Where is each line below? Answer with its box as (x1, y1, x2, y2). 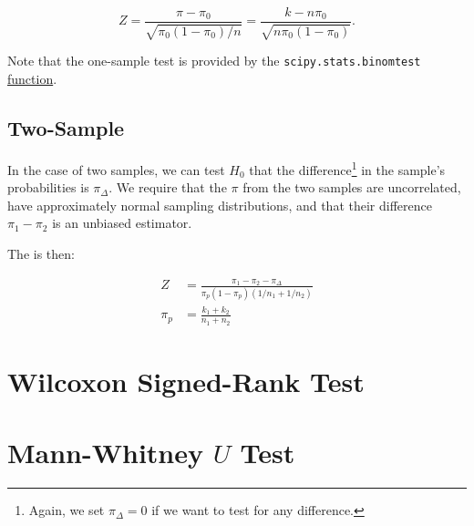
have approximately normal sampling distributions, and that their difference (7, 195, 432, 214)
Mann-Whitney (7, 434, 204, 471)
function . (7, 69, 57, 88)
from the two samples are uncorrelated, (242, 178, 461, 197)
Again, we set (28, 500, 105, 520)
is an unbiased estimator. (52, 213, 192, 232)
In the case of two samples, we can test (7, 160, 225, 179)
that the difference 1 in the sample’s (249, 157, 446, 179)
